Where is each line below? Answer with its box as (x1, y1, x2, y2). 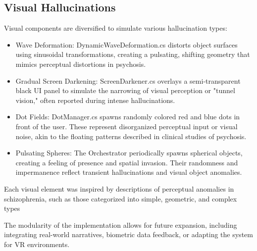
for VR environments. (4, 239, 70, 249)
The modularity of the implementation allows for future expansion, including (4, 219, 237, 230)
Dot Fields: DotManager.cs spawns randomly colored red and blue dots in (15, 111, 240, 122)
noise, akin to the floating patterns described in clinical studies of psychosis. (15, 131, 247, 141)
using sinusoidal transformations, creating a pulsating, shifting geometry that (15, 49, 250, 59)
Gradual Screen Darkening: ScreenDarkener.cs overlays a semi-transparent (15, 75, 241, 86)
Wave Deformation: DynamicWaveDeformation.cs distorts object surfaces (15, 39, 238, 50)
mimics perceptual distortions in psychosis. (15, 58, 146, 69)
